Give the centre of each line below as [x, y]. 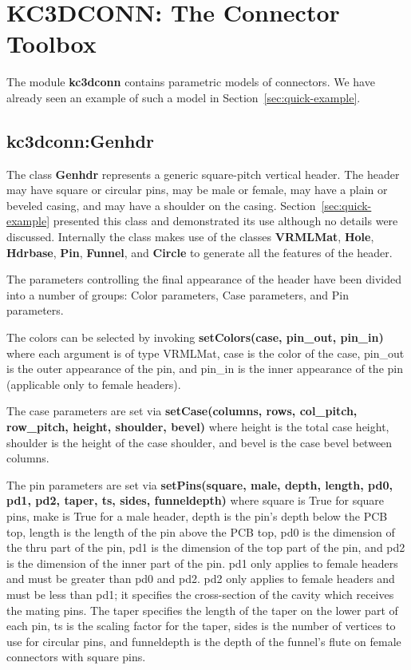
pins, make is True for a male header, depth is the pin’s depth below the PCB [197, 515]
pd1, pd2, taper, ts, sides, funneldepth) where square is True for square [196, 500]
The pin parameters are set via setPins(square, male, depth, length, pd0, [200, 484]
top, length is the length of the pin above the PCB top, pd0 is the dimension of [201, 531]
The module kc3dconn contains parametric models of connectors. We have [191, 82]
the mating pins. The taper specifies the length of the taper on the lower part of [202, 610]
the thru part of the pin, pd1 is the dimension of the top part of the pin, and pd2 [206, 547]
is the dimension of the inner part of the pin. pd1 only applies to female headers [202, 563]
